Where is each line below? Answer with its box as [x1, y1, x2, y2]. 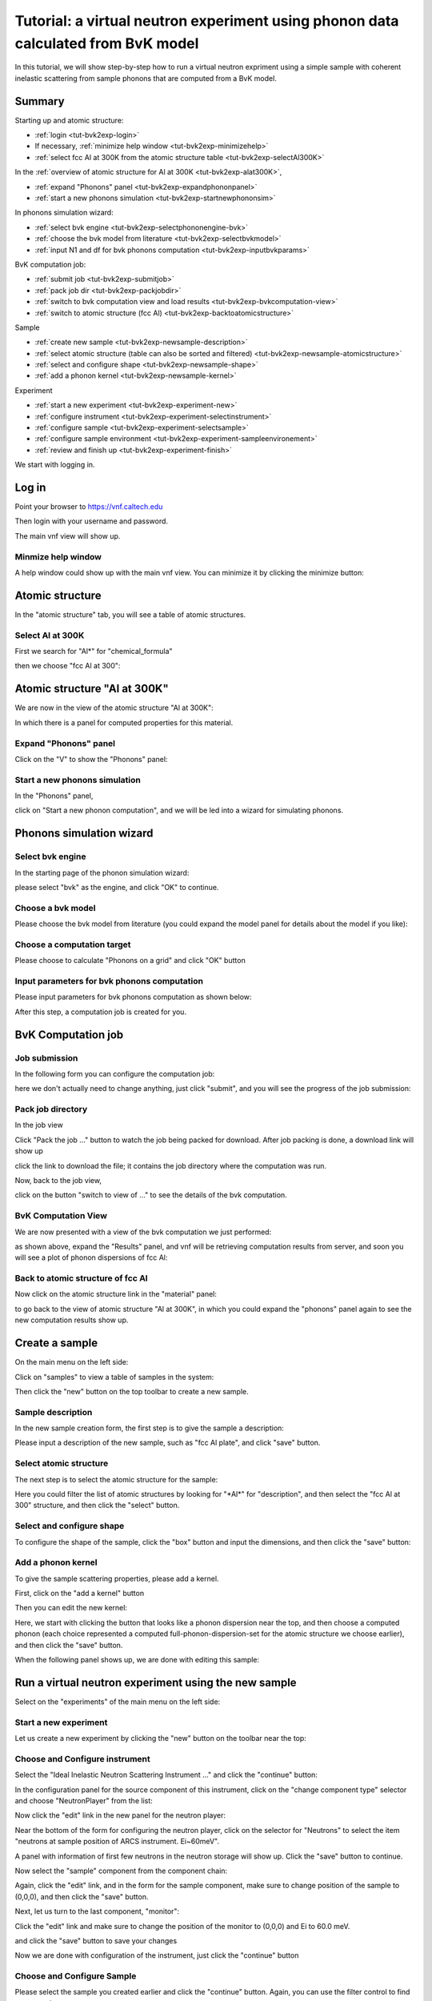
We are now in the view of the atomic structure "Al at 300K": [14, 703, 214, 712]
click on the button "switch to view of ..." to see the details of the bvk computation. [14, 1190, 287, 1200]
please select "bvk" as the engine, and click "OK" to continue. [14, 882, 219, 892]
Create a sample [14, 1337, 98, 1350]
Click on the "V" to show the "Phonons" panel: [14, 754, 168, 764]
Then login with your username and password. [14, 516, 168, 526]
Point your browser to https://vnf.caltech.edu [14, 502, 163, 511]
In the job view [14, 1121, 63, 1130]
